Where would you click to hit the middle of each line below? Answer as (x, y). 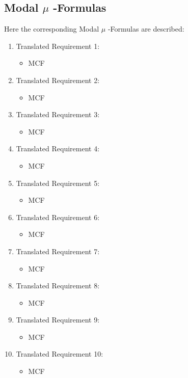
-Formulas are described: (146, 29)
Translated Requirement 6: (58, 217)
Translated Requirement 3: (58, 114)
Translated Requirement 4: (58, 148)
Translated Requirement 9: (58, 320)
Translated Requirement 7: (58, 251)
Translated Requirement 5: (58, 183)
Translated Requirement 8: (58, 286)
